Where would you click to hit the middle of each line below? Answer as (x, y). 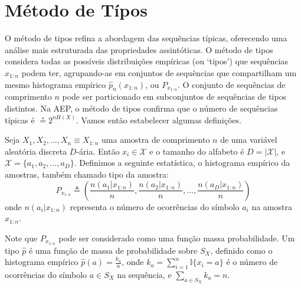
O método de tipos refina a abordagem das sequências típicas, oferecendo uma (146, 38)
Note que (21, 238)
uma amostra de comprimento (156, 140)
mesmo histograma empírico (55, 84)
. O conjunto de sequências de (231, 84)
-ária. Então (98, 151)
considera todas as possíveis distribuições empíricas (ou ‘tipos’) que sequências (147, 61)
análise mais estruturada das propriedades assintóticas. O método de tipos (139, 49)
